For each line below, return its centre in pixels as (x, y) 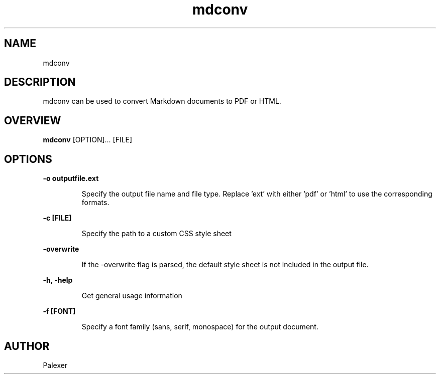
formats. (95, 203)
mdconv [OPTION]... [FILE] (88, 140)
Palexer (55, 365)
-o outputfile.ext (71, 178)
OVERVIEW (33, 120)
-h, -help (58, 280)
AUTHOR (27, 346)
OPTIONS (28, 159)
